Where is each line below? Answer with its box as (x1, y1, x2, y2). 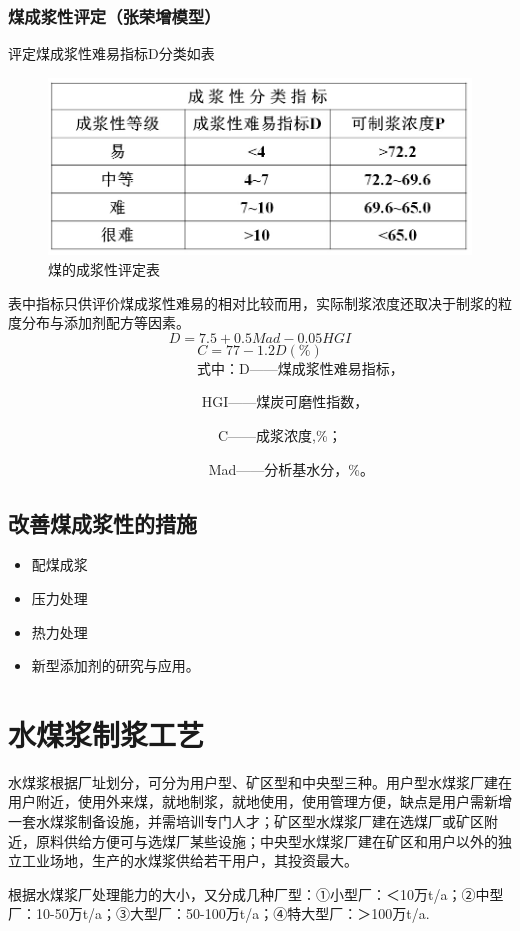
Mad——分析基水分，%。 (208, 458, 374, 479)
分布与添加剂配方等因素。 (21, 312, 190, 333)
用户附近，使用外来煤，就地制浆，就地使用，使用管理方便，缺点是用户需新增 (8, 791, 512, 812)
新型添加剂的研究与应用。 (31, 655, 200, 676)
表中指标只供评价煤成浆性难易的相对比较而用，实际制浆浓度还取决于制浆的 (8, 292, 498, 313)
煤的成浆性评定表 (48, 259, 160, 280)
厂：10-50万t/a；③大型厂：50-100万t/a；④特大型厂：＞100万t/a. (8, 903, 430, 924)
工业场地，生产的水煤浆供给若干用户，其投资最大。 (21, 850, 358, 871)
